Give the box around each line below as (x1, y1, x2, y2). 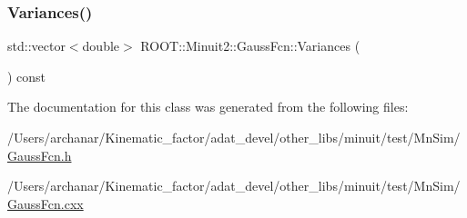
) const (7, 66, 46, 85)
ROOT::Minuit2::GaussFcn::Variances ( (140, 36, 360, 55)
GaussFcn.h (7, 145, 72, 164)
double (82, 36, 120, 55)
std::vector (7, 36, 66, 55)
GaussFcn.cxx (7, 193, 84, 213)
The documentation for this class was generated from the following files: (7, 97, 409, 116)
